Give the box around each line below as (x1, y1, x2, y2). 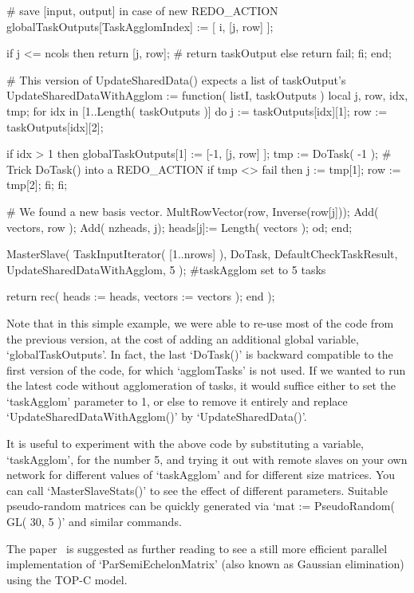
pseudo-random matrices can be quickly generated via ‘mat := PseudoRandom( (6, 497, 395, 514)
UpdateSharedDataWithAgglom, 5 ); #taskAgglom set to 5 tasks (6, 261, 326, 277)
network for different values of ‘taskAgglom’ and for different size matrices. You (6, 466, 396, 483)
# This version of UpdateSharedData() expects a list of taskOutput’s (6, 71, 346, 88)
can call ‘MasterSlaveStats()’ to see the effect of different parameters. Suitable (6, 481, 388, 498)
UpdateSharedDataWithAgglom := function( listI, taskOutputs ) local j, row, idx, (6, 87, 408, 104)
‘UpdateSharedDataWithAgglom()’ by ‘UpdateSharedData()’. (6, 408, 307, 425)
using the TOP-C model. (6, 571, 128, 587)
